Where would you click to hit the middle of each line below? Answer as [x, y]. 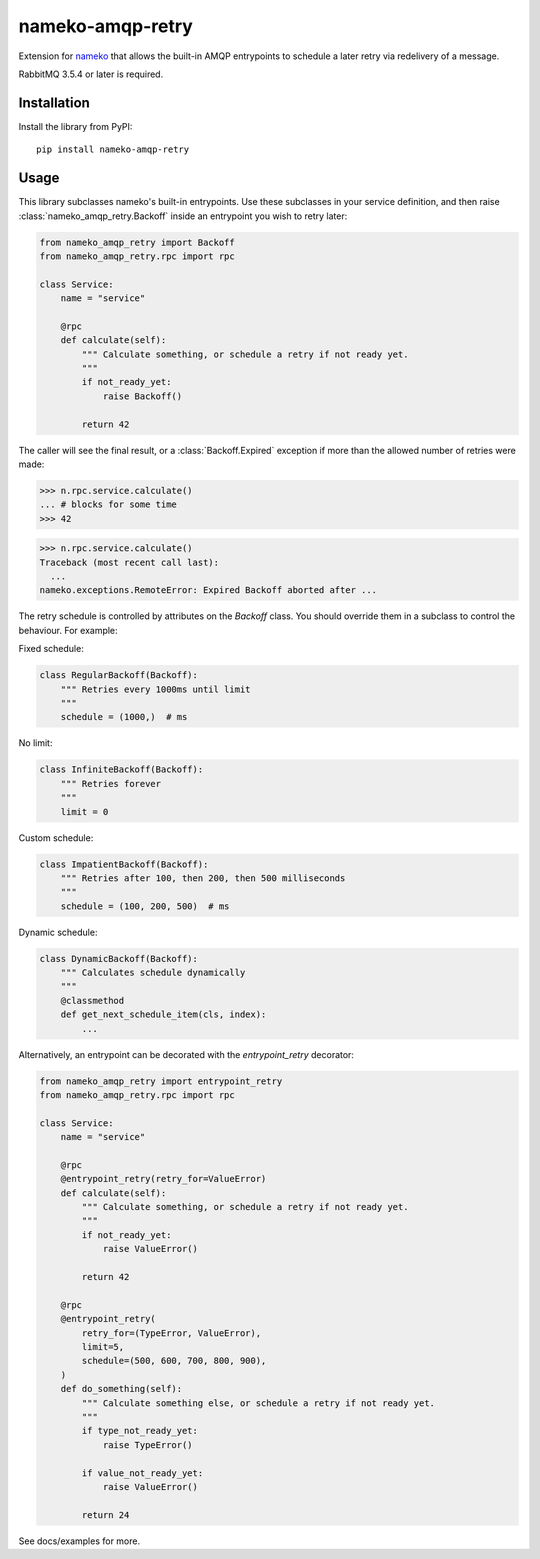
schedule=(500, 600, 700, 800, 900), [174, 1361]
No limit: [35, 743]
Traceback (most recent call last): [129, 562]
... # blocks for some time [108, 504]
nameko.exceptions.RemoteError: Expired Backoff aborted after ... [208, 590]
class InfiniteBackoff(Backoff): [121, 769]
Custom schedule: [56, 837]
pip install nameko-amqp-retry [113, 149]
